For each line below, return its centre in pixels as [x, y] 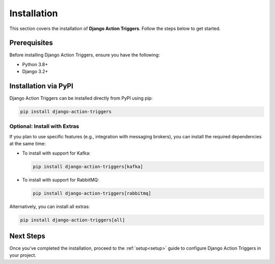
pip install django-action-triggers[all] [73, 220]
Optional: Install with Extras [44, 126]
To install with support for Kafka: [56, 153]
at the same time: [28, 144]
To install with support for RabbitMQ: [61, 180]
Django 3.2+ [35, 72]
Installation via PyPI [41, 86]
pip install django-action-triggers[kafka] [88, 166]
